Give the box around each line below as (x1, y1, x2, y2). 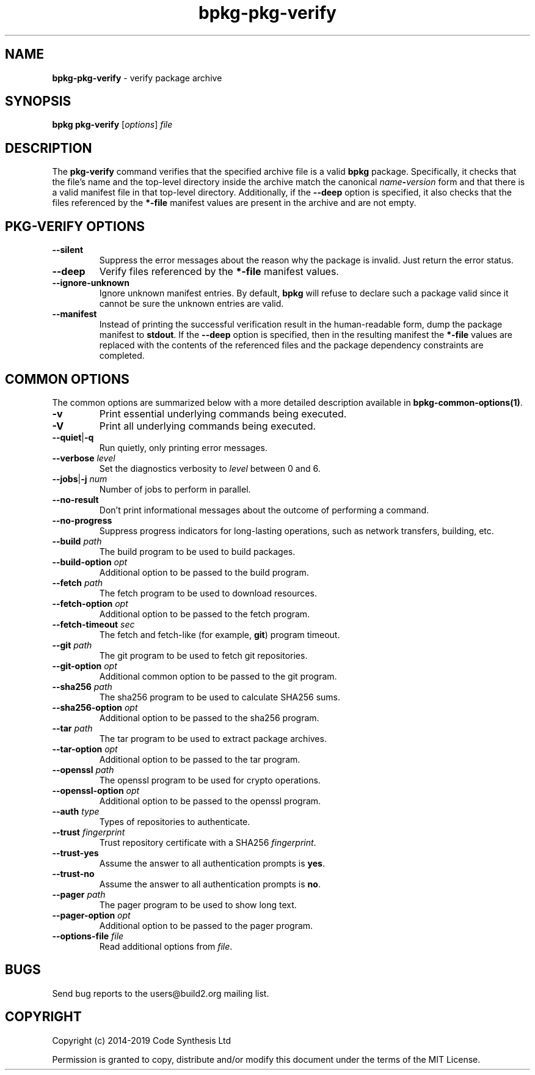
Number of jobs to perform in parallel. (99, 483, 251, 494)
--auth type (52, 805, 100, 816)
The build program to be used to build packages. (99, 546, 296, 557)
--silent (52, 244, 84, 255)
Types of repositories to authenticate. (99, 816, 250, 827)
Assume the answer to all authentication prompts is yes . (99, 857, 325, 868)
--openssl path (52, 764, 114, 775)
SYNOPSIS (5, 94, 71, 109)
